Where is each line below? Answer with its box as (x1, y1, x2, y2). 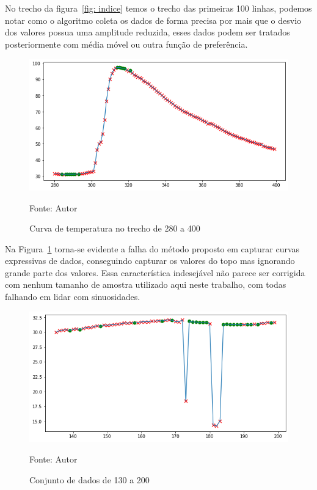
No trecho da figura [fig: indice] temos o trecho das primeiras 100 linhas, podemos (5, 2, 312, 14)
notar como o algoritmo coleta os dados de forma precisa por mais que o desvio (5, 13, 302, 26)
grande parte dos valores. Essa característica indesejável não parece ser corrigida (5, 266, 305, 279)
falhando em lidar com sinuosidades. (5, 290, 140, 303)
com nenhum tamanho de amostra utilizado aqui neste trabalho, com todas (5, 278, 286, 291)
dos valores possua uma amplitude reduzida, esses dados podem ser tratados (5, 26, 290, 38)
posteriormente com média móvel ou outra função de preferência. (5, 37, 248, 50)
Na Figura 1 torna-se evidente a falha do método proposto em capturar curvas (5, 242, 300, 255)
